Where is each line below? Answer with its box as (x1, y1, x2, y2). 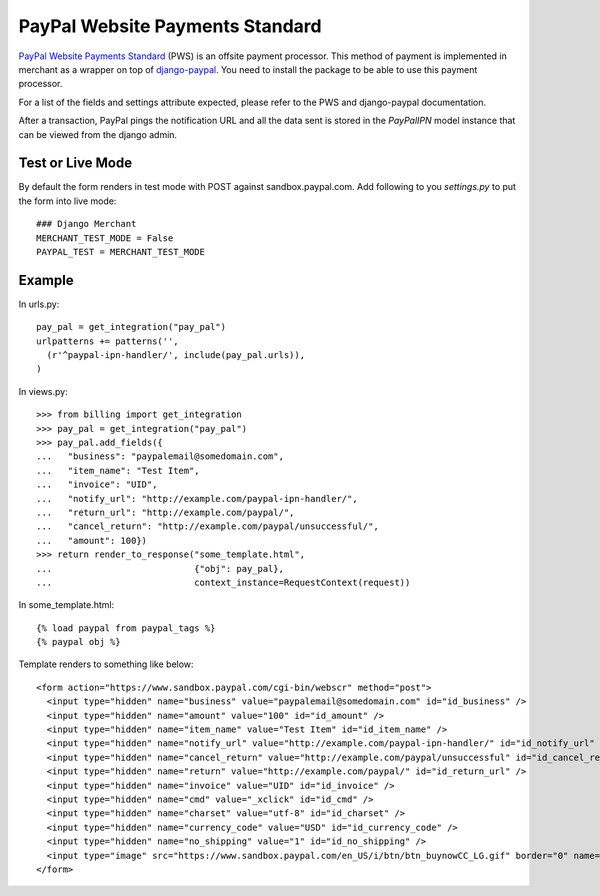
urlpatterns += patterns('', (36, 335, 179, 347)
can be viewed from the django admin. (18, 128, 178, 140)
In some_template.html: (18, 599, 115, 611)
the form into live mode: (18, 195, 117, 207)
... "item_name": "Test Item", (36, 465, 200, 476)
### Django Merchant (36, 218, 137, 230)
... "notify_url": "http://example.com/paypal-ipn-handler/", (36, 493, 359, 504)
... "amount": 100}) (36, 535, 148, 546)
